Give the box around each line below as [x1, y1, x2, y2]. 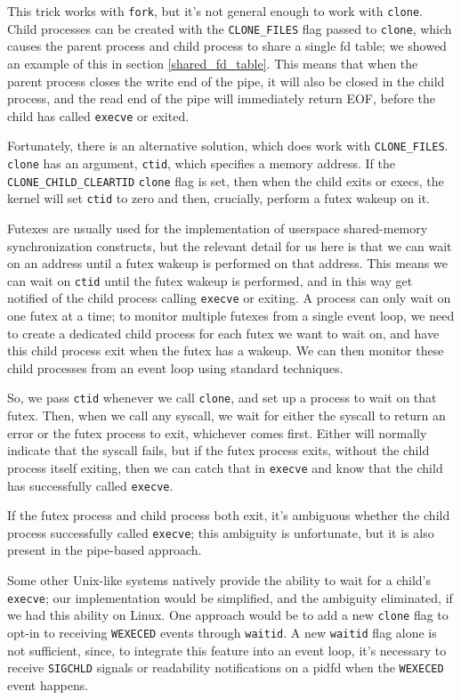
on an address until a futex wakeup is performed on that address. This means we [7, 254, 448, 273]
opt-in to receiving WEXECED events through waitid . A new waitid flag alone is [7, 623, 437, 641]
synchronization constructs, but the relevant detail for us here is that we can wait [7, 236, 452, 255]
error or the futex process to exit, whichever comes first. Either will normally [7, 423, 427, 442]
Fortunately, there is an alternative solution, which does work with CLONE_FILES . [7, 136, 449, 155]
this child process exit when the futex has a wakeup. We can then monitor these [7, 341, 444, 360]
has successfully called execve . [7, 476, 174, 494]
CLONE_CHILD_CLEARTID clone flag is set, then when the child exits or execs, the [7, 171, 444, 190]
